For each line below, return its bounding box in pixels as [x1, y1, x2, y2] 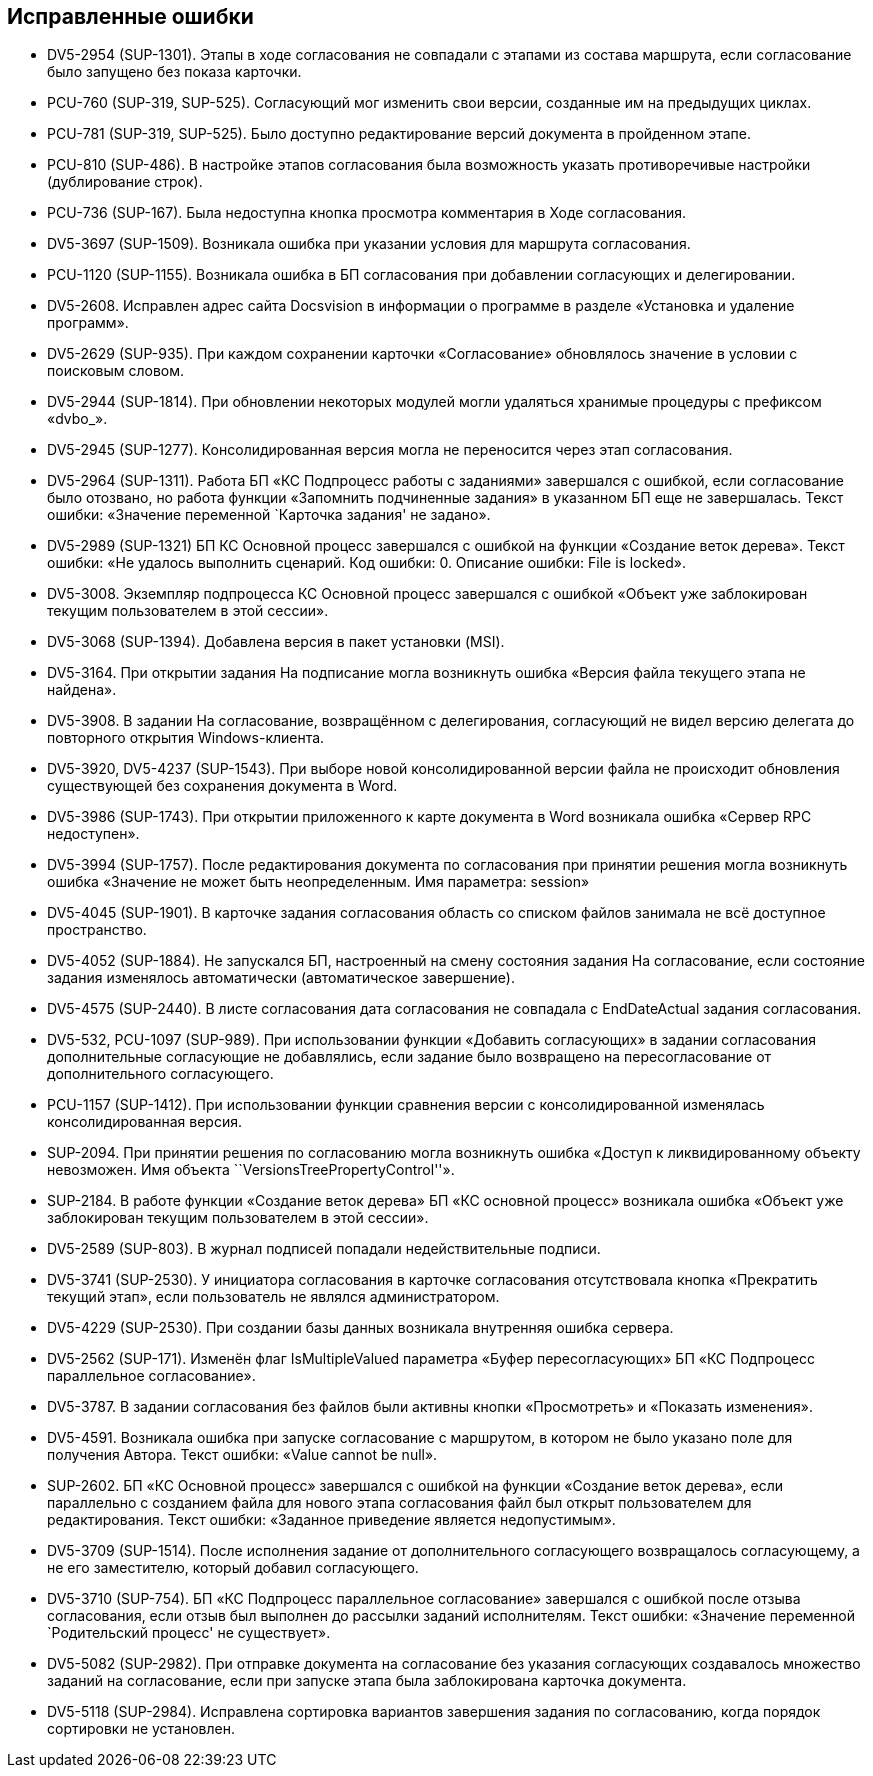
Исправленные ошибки [7, 4, 254, 29]
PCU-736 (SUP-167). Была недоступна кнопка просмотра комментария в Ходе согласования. [47, 204, 687, 222]
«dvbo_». [47, 410, 108, 428]
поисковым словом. [47, 362, 185, 380]
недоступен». [47, 825, 140, 843]
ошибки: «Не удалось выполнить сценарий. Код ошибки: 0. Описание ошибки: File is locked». [47, 554, 686, 572]
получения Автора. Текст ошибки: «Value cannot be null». [47, 1446, 438, 1464]
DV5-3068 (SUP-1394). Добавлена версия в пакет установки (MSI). [47, 633, 505, 651]
